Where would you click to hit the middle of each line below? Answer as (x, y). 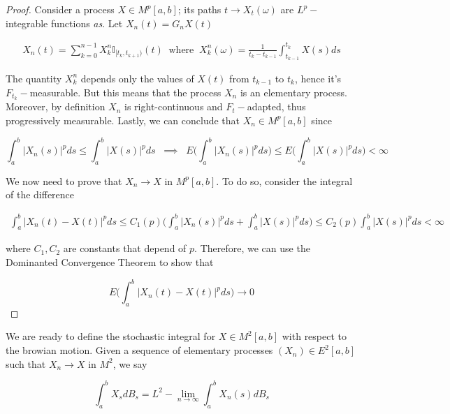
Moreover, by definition (56, 106)
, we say (130, 363)
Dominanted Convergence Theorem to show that (110, 261)
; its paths (199, 9)
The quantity (34, 78)
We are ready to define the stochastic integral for (111, 336)
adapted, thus (276, 106)
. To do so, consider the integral (284, 180)
